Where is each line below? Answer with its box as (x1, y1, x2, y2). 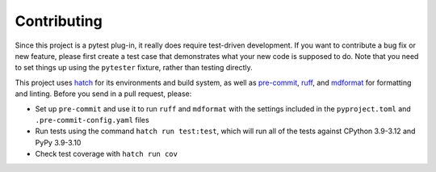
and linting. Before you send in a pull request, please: (15, 89, 192, 99)
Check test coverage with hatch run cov (35, 149, 178, 159)
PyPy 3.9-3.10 (35, 137, 82, 147)
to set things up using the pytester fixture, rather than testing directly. (15, 63, 254, 73)
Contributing (15, 12, 103, 30)
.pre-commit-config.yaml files (35, 115, 149, 124)
